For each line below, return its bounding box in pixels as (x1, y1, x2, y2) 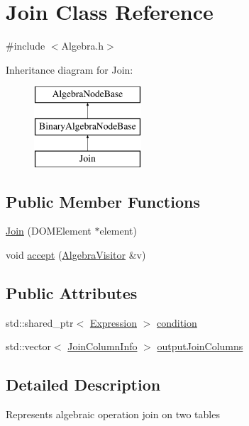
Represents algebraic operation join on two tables (6, 407, 220, 422)
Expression (89, 315, 137, 330)
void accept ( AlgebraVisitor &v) (6, 247, 146, 262)
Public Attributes (6, 282, 138, 304)
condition (157, 315, 197, 330)
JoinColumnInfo (67, 339, 138, 354)
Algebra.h (61, 38, 104, 53)
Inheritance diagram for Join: (6, 62, 133, 77)
